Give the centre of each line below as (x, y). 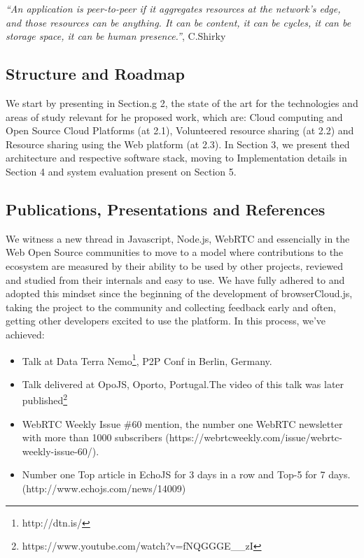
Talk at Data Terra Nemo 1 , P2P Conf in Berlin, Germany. (147, 359)
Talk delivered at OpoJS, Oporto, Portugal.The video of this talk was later (183, 384)
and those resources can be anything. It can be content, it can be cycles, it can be (178, 22)
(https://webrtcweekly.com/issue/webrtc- (254, 437)
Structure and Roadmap (96, 74)
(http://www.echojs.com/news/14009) (104, 488)
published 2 (45, 399)
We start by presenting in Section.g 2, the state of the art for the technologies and (182, 102)
